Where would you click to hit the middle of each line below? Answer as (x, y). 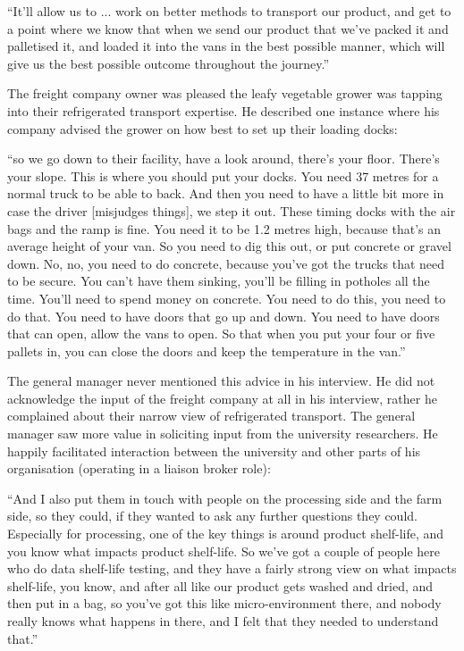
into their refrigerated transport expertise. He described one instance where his (224, 110)
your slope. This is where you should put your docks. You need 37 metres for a (223, 175)
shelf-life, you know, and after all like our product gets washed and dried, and (220, 585)
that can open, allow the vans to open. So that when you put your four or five (221, 334)
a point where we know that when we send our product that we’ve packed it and (228, 28)
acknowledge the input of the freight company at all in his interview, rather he (222, 398)
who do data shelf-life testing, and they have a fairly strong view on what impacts (232, 568)
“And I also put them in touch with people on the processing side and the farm (225, 498)
